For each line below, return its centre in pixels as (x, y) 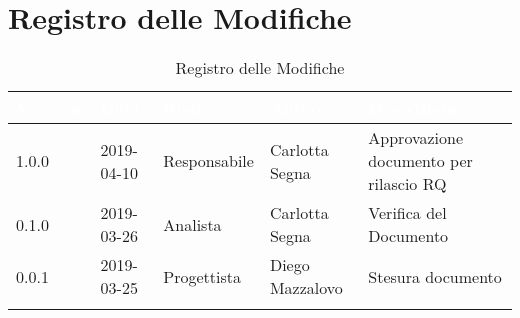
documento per (420, 161)
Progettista (202, 276)
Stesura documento (435, 276)
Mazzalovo (306, 288)
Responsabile (208, 161)
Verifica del (407, 213)
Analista (192, 224)
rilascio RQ (407, 184)
